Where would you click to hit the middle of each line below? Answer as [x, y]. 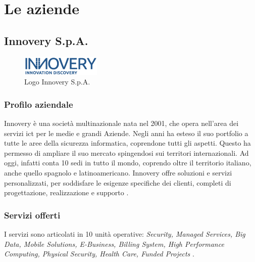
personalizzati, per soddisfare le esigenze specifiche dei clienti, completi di [118, 182]
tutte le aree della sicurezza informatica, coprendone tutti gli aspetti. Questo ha [127, 143]
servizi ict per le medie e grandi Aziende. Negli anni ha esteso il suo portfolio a [126, 133]
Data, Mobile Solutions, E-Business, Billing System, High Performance [114, 244]
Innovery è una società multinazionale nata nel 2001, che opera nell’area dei [121, 123]
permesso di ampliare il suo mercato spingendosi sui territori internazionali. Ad [126, 152]
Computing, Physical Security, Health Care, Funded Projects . [99, 254]
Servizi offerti [32, 215]
